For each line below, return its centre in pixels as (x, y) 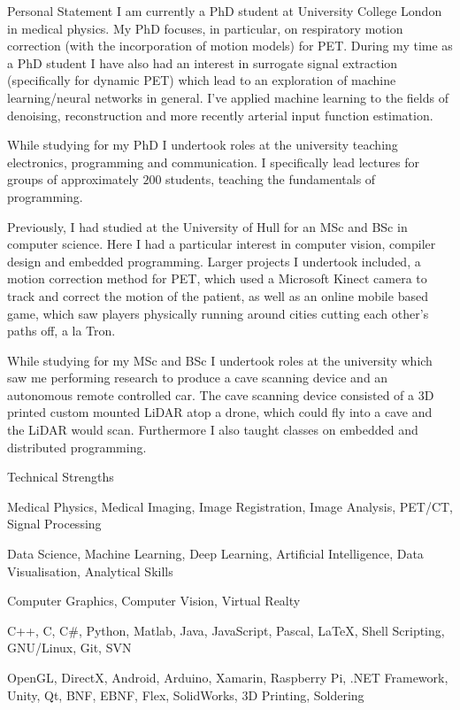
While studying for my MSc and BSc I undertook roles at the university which (220, 360)
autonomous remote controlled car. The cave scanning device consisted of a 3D (221, 394)
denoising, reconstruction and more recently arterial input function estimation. (220, 115)
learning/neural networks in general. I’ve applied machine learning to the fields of (228, 97)
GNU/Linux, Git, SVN (69, 648)
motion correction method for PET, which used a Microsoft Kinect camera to (217, 278)
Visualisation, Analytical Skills (90, 571)
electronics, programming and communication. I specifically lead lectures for (213, 162)
